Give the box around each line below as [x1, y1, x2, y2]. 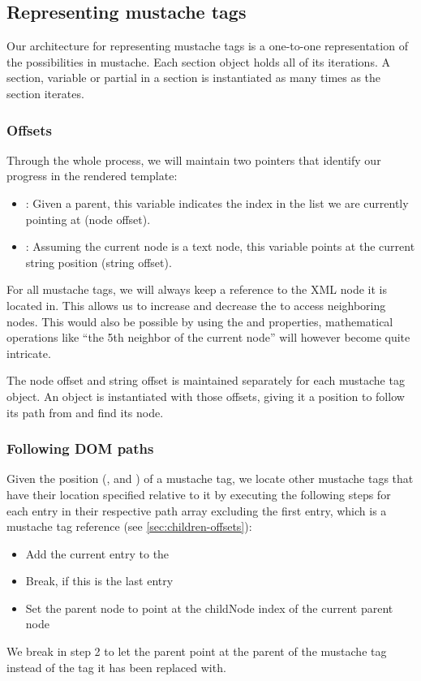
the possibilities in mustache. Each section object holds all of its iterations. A [6, 53, 390, 70]
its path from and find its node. [6, 403, 164, 420]
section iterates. [6, 84, 84, 101]
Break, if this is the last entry [25, 572, 174, 589]
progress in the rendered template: [6, 167, 178, 184]
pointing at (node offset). [25, 210, 151, 227]
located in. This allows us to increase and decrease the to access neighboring [6, 296, 386, 313]
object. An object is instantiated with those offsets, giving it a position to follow [6, 387, 405, 404]
